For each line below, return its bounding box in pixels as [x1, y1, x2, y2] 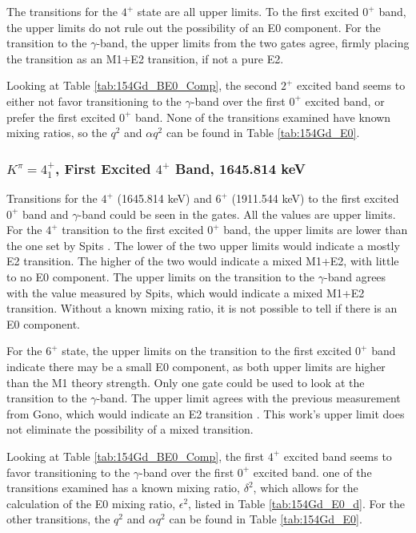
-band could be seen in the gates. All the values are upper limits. [78, 205, 396, 222]
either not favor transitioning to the [6, 92, 182, 109]
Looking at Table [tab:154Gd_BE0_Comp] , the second [6, 77, 278, 94]
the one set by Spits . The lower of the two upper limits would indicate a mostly [6, 236, 400, 253]
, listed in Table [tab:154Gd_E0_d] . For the [188, 495, 406, 511]
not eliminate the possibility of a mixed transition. [6, 421, 254, 438]
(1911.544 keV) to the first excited [231, 190, 399, 207]
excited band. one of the [253, 463, 372, 480]
